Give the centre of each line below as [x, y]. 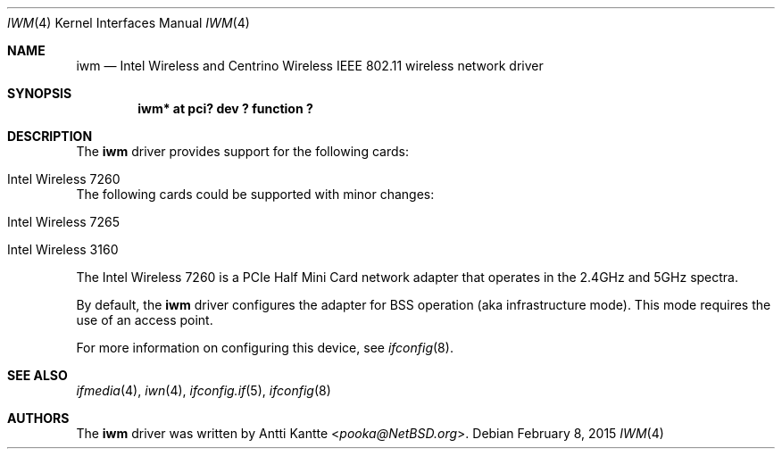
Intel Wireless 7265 [64, 222]
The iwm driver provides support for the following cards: [242, 151]
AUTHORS [38, 418]
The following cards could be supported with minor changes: [255, 194]
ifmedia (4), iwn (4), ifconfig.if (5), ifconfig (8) [204, 390]
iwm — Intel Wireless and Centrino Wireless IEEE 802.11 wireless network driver [310, 66]
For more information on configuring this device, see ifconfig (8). [265, 348]
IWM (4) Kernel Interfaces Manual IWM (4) [129, 23]
